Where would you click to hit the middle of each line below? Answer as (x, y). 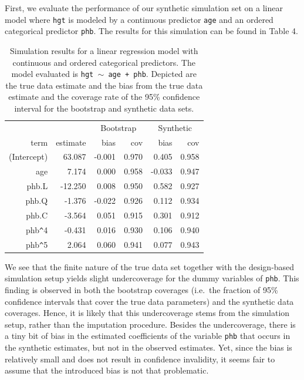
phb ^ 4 (37, 229)
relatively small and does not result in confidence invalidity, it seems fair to (140, 359)
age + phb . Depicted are (153, 74)
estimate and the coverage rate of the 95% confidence (104, 97)
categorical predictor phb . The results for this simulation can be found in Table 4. (151, 31)
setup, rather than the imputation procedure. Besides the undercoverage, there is (150, 324)
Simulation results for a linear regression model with (104, 50)
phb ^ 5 (37, 244)
